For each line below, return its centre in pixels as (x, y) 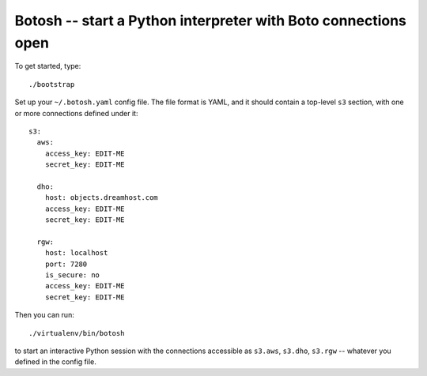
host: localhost (76, 253)
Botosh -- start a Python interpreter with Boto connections (211, 21)
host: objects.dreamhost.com (101, 198)
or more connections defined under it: (76, 113)
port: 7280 (66, 264)
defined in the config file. (55, 362)
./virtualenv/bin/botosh (77, 333)
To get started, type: (48, 66)
